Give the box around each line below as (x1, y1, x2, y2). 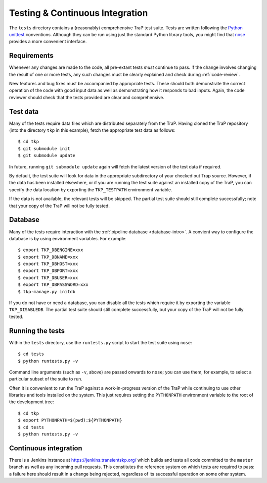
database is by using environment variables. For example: (9, 235, 127, 241)
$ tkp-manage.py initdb (18, 289, 76, 294)
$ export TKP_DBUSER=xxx (18, 275, 78, 280)
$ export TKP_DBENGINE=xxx (18, 247, 84, 253)
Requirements (9, 52, 54, 60)
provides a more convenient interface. (9, 39, 87, 45)
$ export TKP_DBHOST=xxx (18, 261, 78, 267)
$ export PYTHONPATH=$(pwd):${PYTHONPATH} (18, 418, 123, 423)
